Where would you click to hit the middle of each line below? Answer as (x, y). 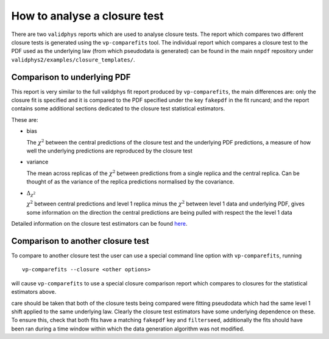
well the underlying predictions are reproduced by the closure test (109, 151)
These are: (25, 120)
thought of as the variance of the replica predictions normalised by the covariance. (130, 182)
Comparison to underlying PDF (71, 77)
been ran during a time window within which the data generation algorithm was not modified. (128, 329)
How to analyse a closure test (87, 16)
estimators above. (34, 292)
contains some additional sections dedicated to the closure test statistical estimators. (118, 109)
